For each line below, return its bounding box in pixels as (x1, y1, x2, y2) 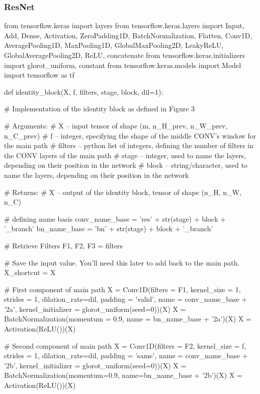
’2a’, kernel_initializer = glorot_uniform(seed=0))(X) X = (4, 303, 186, 314)
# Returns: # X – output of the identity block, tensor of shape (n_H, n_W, (4, 186, 241, 197)
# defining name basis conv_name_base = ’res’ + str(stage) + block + (4, 213, 226, 224)
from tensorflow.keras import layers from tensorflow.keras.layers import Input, (4, 20, 245, 31)
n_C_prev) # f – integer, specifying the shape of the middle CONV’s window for (4, 130, 256, 141)
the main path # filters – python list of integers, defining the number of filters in (4, 140, 253, 151)
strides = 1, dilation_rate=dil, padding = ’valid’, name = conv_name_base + (4, 294, 247, 304)
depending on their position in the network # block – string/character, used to (4, 160, 247, 170)
